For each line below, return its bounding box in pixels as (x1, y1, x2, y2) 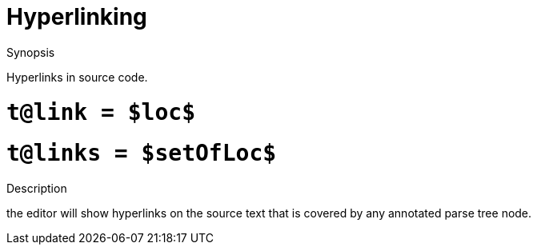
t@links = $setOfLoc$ (6, 140, 277, 167)
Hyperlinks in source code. (6, 70, 148, 84)
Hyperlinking (6, 3, 147, 30)
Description (6, 181, 67, 195)
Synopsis (6, 45, 55, 59)
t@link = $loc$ (6, 98, 196, 125)
